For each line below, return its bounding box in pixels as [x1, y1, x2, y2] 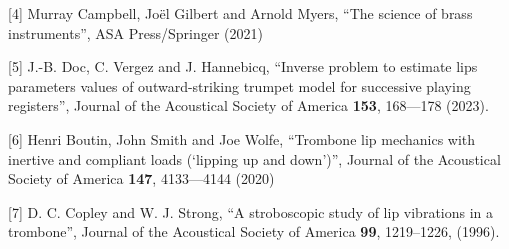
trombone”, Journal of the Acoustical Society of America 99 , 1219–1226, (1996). [8, 221, 500, 242]
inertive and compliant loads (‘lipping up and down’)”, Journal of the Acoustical [8, 148, 501, 169]
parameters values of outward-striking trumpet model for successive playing [8, 75, 471, 96]
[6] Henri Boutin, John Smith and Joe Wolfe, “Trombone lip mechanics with [8, 128, 476, 149]
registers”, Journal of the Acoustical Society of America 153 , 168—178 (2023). [8, 95, 489, 116]
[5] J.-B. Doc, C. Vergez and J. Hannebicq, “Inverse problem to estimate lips [8, 56, 478, 77]
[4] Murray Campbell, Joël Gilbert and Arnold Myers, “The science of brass [8, 3, 473, 23]
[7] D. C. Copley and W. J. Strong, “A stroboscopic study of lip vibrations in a [8, 201, 494, 222]
